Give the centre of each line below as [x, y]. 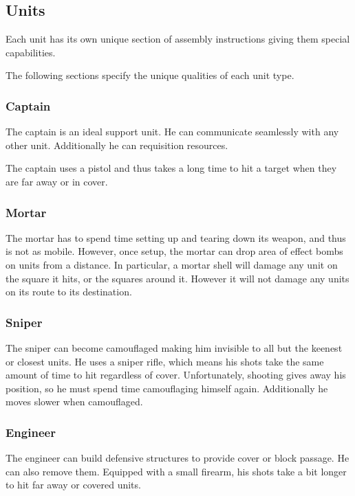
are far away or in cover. [57, 181]
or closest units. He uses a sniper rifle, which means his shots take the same [165, 361]
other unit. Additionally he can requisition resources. [117, 145]
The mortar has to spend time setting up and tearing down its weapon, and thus [176, 237]
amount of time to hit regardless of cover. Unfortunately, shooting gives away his [176, 375]
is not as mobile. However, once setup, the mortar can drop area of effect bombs [174, 251]
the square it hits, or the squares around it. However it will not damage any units [177, 278]
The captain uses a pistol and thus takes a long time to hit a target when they [171, 168]
